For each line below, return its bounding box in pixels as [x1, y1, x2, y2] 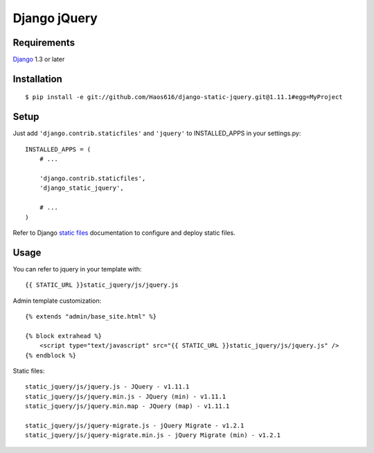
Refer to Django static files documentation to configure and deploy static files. [12, 229, 235, 237]
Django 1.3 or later [12, 55, 65, 64]
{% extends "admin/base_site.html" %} [25, 312, 157, 320]
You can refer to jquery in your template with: [12, 265, 142, 273]
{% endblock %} [25, 351, 77, 359]
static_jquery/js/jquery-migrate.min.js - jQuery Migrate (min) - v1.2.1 [25, 432, 281, 439]
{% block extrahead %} [25, 332, 103, 339]
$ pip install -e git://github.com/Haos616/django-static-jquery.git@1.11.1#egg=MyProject [25, 94, 343, 101]
